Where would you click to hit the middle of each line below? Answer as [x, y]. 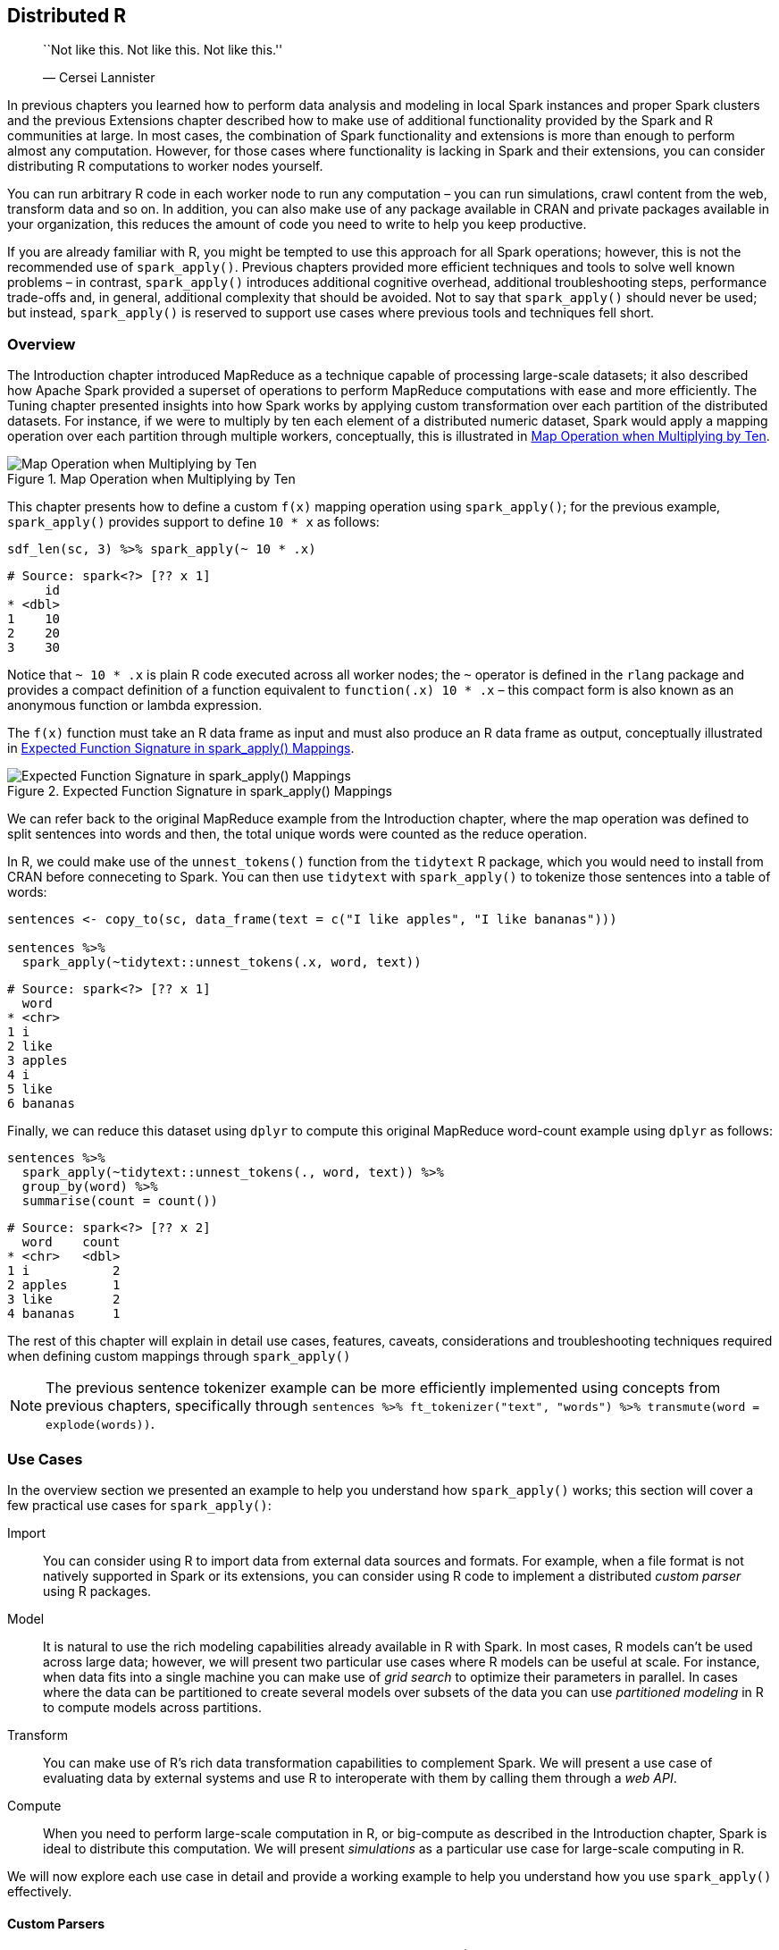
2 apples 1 [64, 1285]
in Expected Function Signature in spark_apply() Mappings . [181, 748]
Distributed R [67, 16]
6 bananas [41, 1104]
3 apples [38, 1061]
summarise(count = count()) [120, 1201]
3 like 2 [64, 1300]
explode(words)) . [101, 1424]
